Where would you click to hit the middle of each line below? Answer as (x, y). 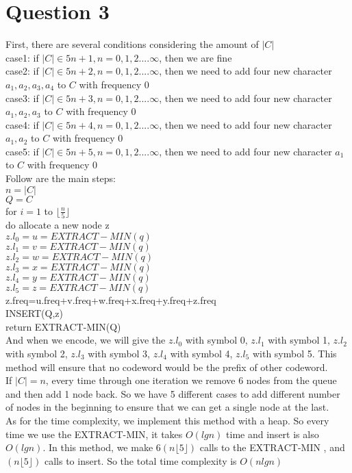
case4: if (22, 124)
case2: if (22, 71)
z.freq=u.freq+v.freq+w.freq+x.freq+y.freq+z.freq (111, 299)
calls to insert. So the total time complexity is (140, 460)
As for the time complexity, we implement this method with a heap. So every (167, 420)
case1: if (22, 57)
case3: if (22, 98)
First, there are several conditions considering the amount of (132, 44)
